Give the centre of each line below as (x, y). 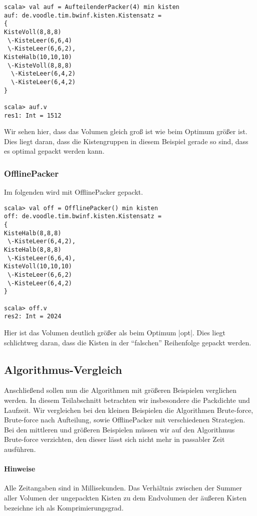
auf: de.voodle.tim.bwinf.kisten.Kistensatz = (83, 15)
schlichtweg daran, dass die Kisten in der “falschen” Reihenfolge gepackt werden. (128, 342)
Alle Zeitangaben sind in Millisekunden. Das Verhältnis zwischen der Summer (123, 488)
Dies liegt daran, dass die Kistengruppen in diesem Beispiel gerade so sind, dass (126, 141)
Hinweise (20, 469)
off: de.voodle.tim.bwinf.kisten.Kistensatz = (83, 216)
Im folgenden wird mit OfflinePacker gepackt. (73, 192)
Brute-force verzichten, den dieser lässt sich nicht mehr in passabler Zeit (114, 439)
